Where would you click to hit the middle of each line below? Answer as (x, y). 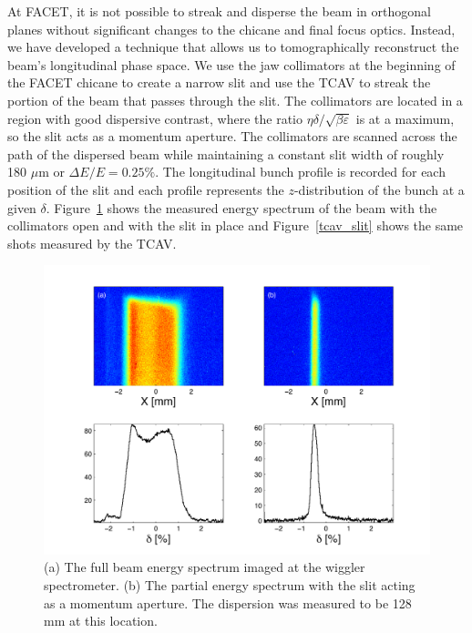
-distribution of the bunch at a (379, 189)
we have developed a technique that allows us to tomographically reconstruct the (233, 47)
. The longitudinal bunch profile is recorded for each (300, 172)
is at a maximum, (405, 118)
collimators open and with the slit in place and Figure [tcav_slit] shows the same (236, 225)
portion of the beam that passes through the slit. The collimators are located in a (235, 100)
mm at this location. (101, 621)
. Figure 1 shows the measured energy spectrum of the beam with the (241, 207)
